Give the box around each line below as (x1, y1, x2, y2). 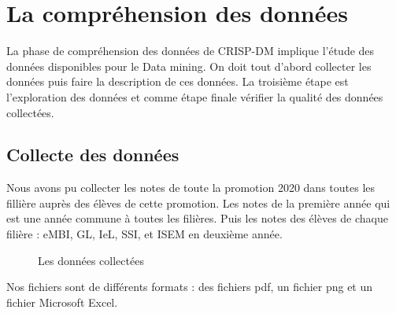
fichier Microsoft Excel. (6, 293, 118, 310)
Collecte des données (6, 142, 179, 167)
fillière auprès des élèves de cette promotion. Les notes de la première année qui (6, 194, 390, 211)
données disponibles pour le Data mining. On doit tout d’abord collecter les (6, 57, 372, 74)
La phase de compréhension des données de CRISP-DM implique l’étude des (6, 42, 375, 59)
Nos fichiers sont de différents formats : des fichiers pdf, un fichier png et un (6, 278, 373, 295)
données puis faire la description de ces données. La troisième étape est (6, 73, 349, 90)
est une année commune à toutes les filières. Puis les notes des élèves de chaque (6, 210, 388, 226)
